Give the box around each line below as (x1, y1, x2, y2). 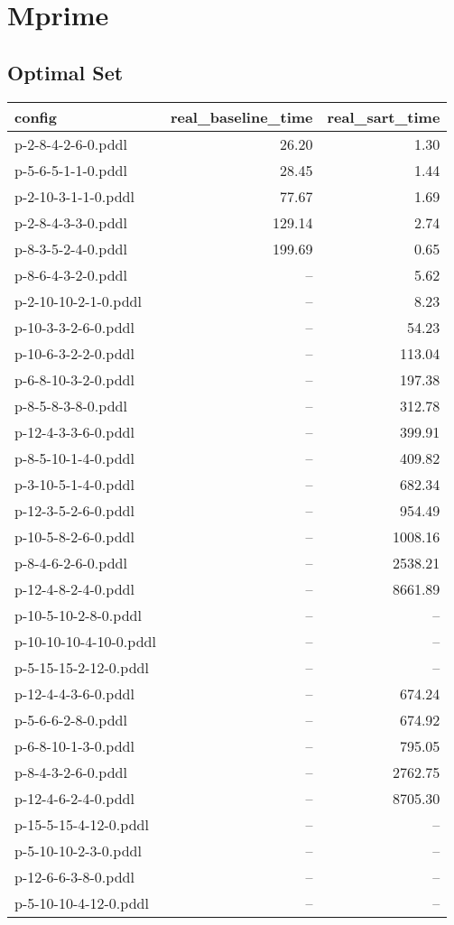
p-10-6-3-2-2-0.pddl (14, 342, 134, 364)
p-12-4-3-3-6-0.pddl (14, 421, 134, 442)
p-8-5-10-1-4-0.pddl (14, 447, 134, 468)
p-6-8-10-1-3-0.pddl (14, 735, 134, 756)
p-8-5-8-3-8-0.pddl (14, 394, 127, 416)
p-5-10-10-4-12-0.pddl (14, 892, 149, 913)
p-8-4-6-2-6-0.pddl (14, 551, 127, 573)
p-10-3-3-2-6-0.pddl (14, 316, 134, 338)
